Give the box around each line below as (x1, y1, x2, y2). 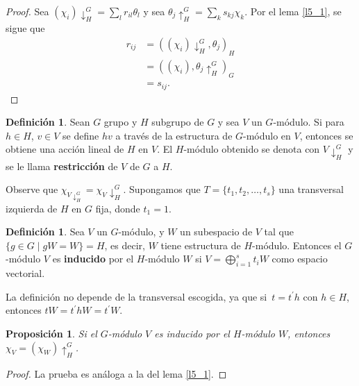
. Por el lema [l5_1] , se (244, 4, 342, 18)
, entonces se (299, 128, 353, 142)
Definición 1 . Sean (6, 115, 90, 129)
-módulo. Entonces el (252, 237, 342, 252)
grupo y (103, 115, 137, 129)
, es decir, (104, 237, 145, 252)
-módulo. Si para (273, 115, 344, 129)
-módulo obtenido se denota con (183, 142, 320, 156)
